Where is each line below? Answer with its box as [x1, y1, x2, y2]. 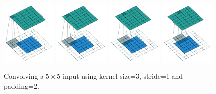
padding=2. [4, 80, 39, 91]
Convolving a [4, 71, 44, 81]
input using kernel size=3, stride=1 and [63, 71, 183, 81]
